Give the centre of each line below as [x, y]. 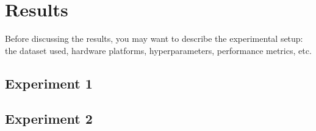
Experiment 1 [49, 83]
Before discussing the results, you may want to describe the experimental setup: [154, 39]
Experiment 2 [49, 119]
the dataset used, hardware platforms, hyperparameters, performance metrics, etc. [158, 50]
